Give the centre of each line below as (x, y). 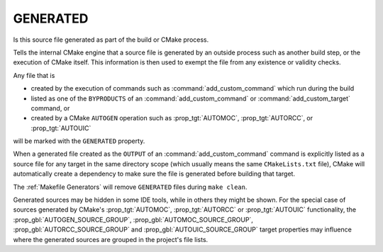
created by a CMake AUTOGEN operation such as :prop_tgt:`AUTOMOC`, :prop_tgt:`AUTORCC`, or (172, 118)
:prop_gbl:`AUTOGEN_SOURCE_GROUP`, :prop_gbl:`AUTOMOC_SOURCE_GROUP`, (133, 219)
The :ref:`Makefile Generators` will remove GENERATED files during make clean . (130, 187)
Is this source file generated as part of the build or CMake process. (111, 40)
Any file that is (34, 75)
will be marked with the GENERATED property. (79, 141)
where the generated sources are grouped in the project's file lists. (111, 239)
